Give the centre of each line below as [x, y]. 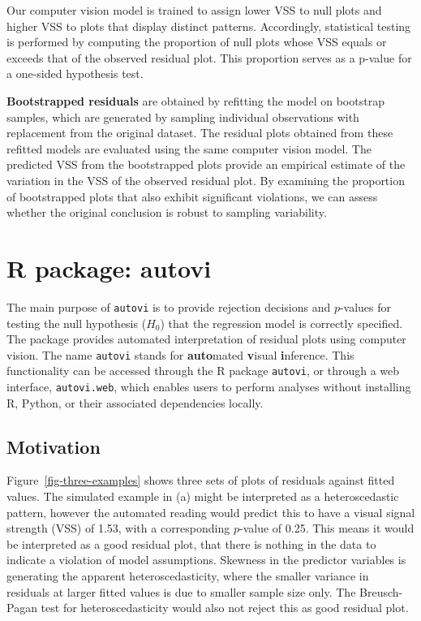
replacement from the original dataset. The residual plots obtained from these [200, 133]
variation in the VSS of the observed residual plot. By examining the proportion [206, 180]
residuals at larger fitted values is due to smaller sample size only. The [181, 591]
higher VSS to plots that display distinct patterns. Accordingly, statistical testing [209, 26]
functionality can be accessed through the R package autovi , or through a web [203, 371]
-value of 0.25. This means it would [326, 528]
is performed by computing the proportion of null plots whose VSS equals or [197, 42]
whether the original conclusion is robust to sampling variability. [167, 212]
